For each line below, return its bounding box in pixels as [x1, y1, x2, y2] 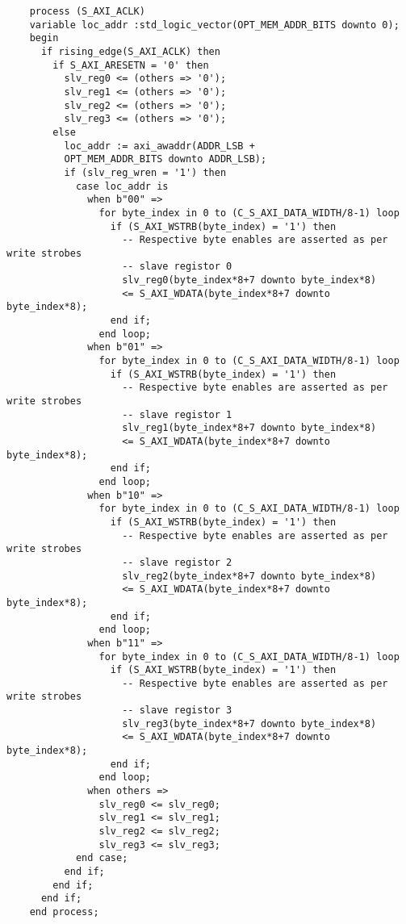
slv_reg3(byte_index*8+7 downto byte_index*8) [122, 717, 377, 730]
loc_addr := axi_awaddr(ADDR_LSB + [64, 140, 255, 152]
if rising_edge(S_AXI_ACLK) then [40, 45, 220, 57]
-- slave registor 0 [122, 261, 232, 273]
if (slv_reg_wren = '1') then [64, 166, 227, 178]
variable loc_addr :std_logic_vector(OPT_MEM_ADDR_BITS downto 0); [29, 19, 400, 31]
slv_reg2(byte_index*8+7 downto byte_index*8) [122, 570, 377, 582]
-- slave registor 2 [122, 556, 232, 568]
